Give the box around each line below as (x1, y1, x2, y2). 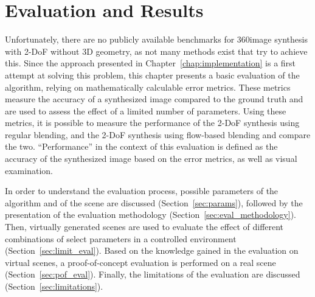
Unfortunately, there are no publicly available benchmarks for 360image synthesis (5, 33, 308, 46)
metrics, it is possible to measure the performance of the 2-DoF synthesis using (5, 116, 300, 129)
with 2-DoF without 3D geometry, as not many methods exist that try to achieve (5, 44, 308, 57)
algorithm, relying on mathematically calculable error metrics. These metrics (5, 80, 291, 93)
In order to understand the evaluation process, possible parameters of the (5, 184, 279, 197)
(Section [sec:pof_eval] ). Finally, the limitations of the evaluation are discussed (5, 268, 300, 281)
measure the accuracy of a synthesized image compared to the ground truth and (5, 93, 303, 105)
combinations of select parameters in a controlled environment (5, 232, 237, 245)
